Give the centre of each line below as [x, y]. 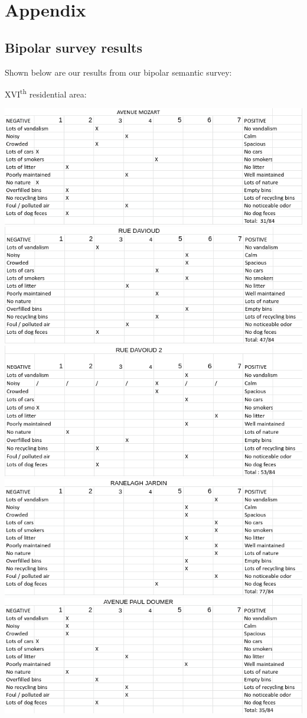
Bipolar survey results [74, 47]
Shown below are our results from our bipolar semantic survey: [118, 72]
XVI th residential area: [46, 93]
